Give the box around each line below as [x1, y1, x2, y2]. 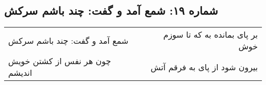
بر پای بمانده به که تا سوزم [163, 29, 258, 41]
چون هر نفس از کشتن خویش [8, 55, 111, 67]
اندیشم [8, 67, 32, 79]
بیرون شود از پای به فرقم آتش [150, 61, 258, 73]
